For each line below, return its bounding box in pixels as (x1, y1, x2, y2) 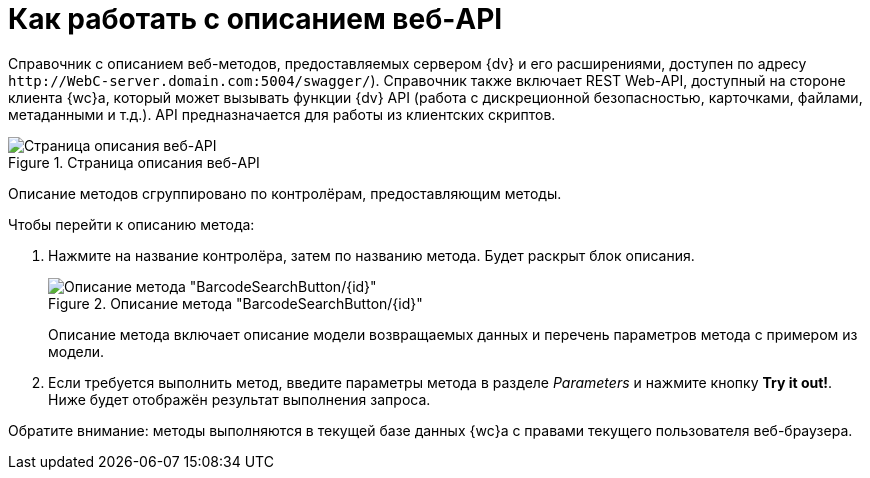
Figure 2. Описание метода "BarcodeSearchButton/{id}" (48, 294, 423, 312)
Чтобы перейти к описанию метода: (8, 215, 255, 233)
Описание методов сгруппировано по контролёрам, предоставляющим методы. (8, 184, 562, 202)
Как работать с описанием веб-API (8, 2, 503, 36)
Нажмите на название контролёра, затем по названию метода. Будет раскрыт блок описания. (48, 246, 695, 264)
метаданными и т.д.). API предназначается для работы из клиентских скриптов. (8, 105, 556, 123)
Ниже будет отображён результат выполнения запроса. (48, 390, 431, 408)
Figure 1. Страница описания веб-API (8, 153, 260, 171)
